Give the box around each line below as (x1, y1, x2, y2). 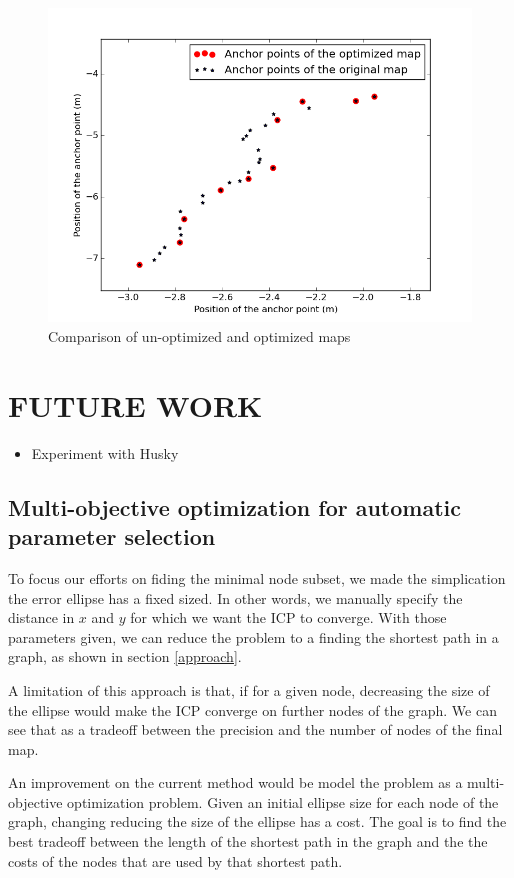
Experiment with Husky (31, 442, 179, 463)
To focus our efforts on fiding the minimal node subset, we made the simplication (8, 567, 506, 588)
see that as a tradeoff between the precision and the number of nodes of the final (8, 719, 503, 740)
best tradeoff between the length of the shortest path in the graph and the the (8, 831, 488, 852)
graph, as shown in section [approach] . (8, 646, 242, 667)
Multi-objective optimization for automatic (8, 491, 462, 522)
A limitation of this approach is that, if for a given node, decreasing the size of (8, 679, 490, 700)
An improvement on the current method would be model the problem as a (8, 772, 463, 793)
